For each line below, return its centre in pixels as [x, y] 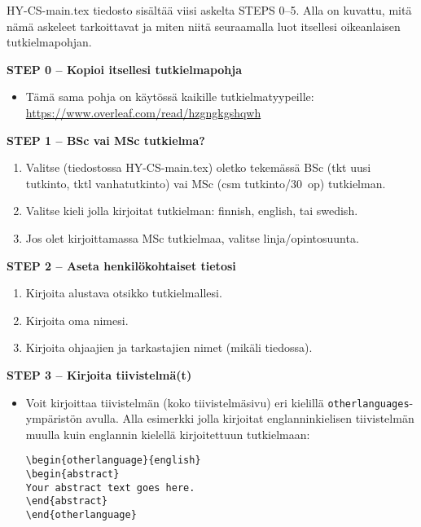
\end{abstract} [67, 501]
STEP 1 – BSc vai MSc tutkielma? [106, 140]
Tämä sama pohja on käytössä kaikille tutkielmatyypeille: [170, 97]
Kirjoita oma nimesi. [77, 320]
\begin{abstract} [72, 474]
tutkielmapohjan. [49, 42]
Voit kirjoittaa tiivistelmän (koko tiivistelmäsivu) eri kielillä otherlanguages [217, 402]
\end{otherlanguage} [81, 514]
